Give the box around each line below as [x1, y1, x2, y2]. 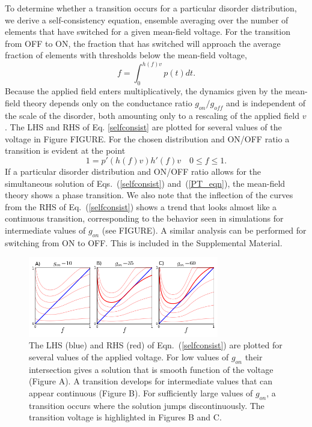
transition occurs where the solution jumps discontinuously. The [29, 399, 265, 411]
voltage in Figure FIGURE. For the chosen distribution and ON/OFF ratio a [5, 132, 290, 145]
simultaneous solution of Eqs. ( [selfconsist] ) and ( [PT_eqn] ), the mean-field [5, 177, 286, 189]
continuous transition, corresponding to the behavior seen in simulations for [5, 212, 284, 225]
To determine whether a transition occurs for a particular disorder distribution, [5, 2, 297, 14]
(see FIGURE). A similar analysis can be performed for [102, 223, 307, 236]
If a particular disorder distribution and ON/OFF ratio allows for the [5, 165, 262, 177]
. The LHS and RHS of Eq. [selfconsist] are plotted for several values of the [5, 121, 282, 133]
